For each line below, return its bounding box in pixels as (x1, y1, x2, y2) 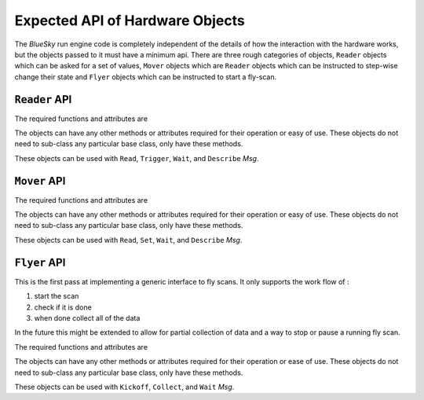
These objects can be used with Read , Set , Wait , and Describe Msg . (14, 235, 243, 244)
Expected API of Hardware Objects (14, 12, 245, 29)
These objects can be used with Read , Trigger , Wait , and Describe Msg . (14, 153, 259, 163)
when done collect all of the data (34, 313, 141, 322)
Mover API (14, 174, 66, 188)
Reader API (14, 93, 72, 106)
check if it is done (34, 303, 92, 312)
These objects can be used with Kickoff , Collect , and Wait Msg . (14, 382, 235, 391)
